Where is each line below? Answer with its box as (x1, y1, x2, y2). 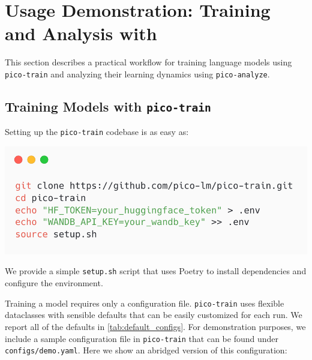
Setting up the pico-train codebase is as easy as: (5, 125, 189, 138)
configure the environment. (5, 277, 103, 289)
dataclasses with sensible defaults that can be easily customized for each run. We (5, 308, 302, 321)
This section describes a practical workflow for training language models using (5, 56, 292, 68)
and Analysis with (5, 21, 157, 46)
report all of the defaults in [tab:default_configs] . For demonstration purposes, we (5, 320, 306, 332)
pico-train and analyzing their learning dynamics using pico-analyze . (5, 67, 270, 80)
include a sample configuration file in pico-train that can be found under (5, 332, 279, 344)
